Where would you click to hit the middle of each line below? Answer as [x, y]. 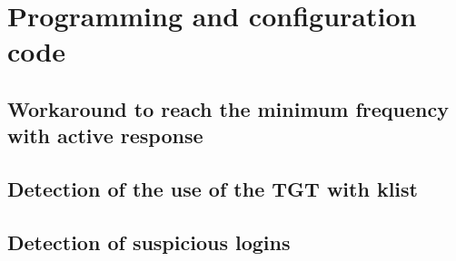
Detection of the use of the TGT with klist [213, 189]
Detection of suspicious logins [149, 242]
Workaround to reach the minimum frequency [228, 108]
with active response [105, 135]
